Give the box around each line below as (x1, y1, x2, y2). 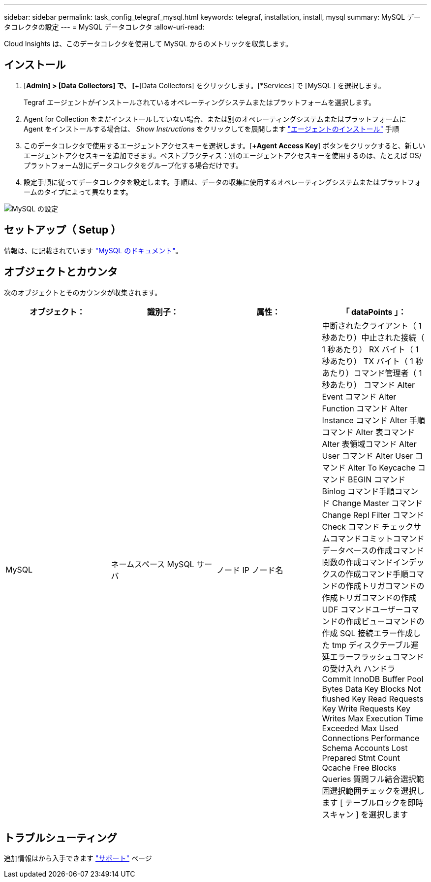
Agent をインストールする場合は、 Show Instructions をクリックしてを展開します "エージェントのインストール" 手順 (24, 124, 399, 133)
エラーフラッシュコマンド (330, 651, 424, 662)
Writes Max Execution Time (322, 713, 423, 723)
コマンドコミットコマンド (330, 533, 425, 543)
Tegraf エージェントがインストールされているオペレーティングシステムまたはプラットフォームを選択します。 (24, 98, 375, 106)
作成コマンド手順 (345, 569, 409, 579)
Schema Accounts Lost (322, 743, 408, 753)
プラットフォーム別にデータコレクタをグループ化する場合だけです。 (24, 161, 243, 170)
